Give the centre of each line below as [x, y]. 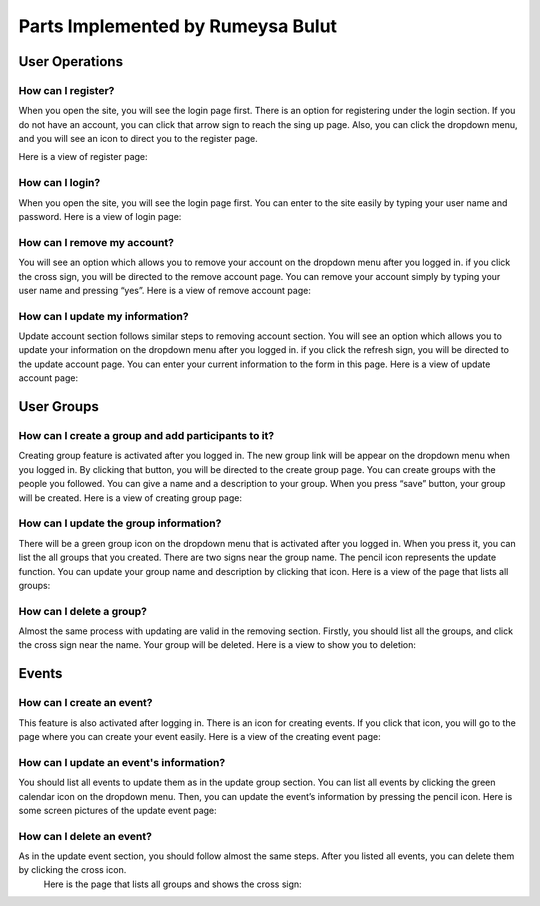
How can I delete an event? [85, 836]
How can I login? [59, 183]
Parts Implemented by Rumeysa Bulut [178, 26]
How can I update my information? [103, 316]
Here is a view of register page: [83, 157]
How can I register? [66, 90]
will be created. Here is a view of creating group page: [130, 497]
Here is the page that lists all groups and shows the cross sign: [172, 884]
